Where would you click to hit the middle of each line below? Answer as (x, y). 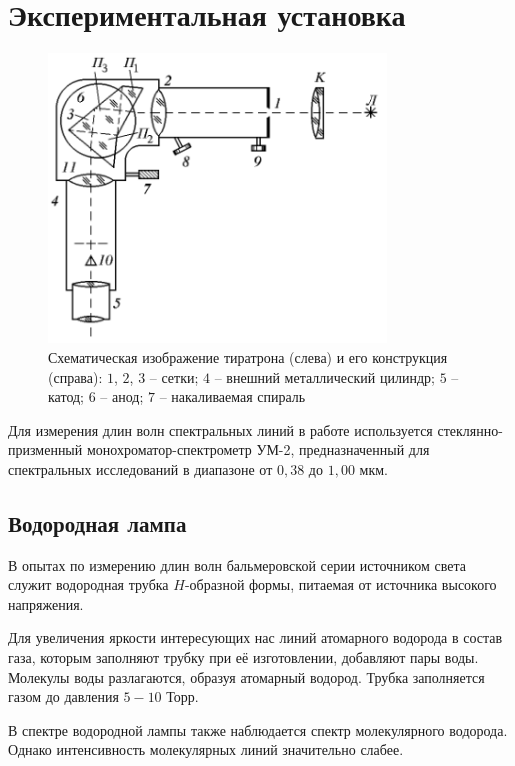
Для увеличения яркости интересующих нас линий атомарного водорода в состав (255, 637)
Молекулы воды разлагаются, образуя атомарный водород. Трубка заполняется (246, 676)
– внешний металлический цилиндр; (324, 376)
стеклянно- (470, 429)
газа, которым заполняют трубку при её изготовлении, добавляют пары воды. (243, 657)
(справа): (75, 376)
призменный (45, 449)
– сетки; (174, 376)
